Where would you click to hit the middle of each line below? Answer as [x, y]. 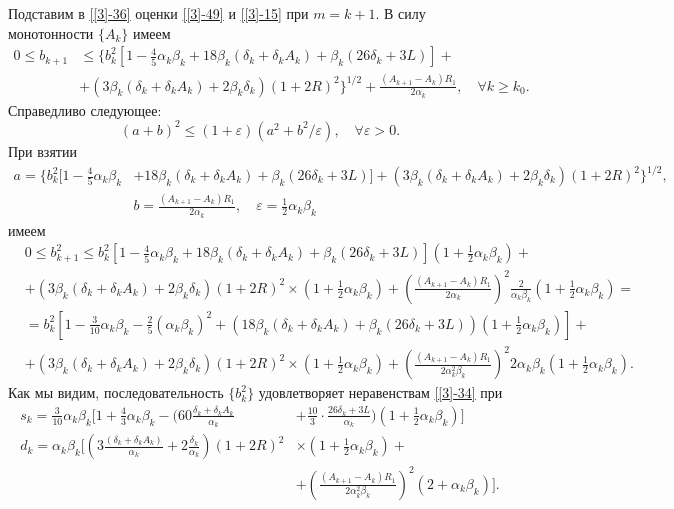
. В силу [400, 13]
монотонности [51, 32]
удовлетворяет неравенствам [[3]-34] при [380, 392]
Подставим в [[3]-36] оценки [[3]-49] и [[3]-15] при [158, 13]
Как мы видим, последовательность [116, 392]
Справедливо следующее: [85, 109]
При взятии [42, 150]
